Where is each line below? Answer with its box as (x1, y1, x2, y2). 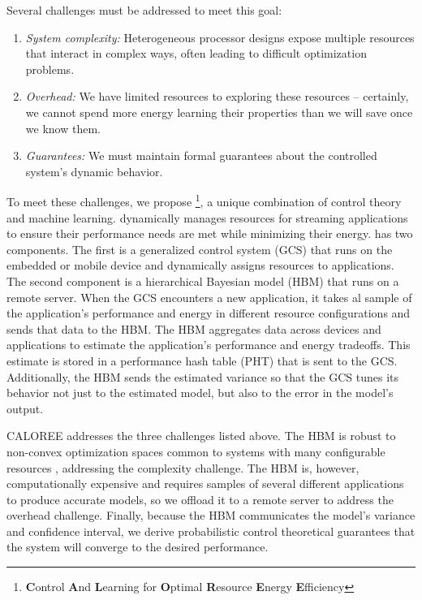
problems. (25, 60, 75, 77)
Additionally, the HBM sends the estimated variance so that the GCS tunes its (6, 368, 398, 385)
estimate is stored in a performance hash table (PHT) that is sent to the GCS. (6, 352, 398, 369)
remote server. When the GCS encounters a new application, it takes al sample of (6, 288, 412, 305)
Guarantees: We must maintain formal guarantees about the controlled (25, 147, 377, 164)
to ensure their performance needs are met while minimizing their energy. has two (6, 225, 413, 242)
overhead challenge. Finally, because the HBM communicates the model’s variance (6, 507, 416, 524)
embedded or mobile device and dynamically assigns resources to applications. (6, 257, 394, 274)
